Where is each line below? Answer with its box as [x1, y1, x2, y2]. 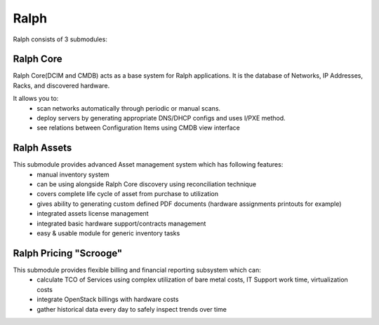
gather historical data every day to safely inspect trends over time [36, 305, 227, 313]
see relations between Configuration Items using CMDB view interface [36, 123, 240, 132]
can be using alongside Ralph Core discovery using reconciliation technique [36, 180, 256, 188]
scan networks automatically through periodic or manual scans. [36, 104, 221, 112]
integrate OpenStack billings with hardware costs [36, 295, 179, 304]
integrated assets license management [36, 209, 149, 218]
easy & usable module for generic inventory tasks [36, 229, 180, 237]
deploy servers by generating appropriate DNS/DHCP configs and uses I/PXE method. [36, 114, 286, 123]
